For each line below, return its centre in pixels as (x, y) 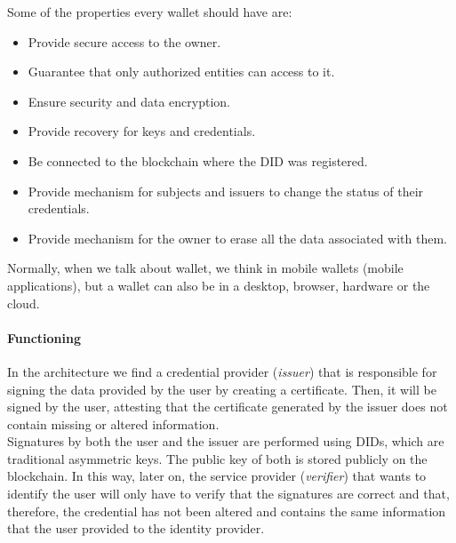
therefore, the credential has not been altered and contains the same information (227, 511)
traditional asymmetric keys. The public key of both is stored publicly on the (217, 458)
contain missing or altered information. (113, 423)
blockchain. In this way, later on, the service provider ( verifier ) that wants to (217, 476)
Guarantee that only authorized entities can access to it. (181, 72)
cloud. (24, 303)
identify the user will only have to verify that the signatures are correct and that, (228, 494)
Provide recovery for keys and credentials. (142, 131)
